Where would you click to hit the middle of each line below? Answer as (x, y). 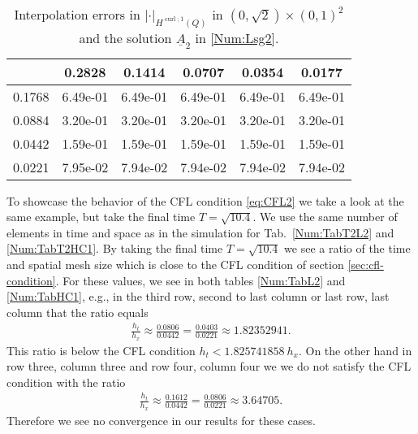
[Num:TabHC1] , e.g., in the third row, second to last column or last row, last (198, 296)
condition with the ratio (66, 382)
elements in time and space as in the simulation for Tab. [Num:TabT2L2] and (200, 232)
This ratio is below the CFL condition (101, 350)
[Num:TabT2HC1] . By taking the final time (115, 248)
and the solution (125, 37)
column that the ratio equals (78, 312)
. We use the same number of (325, 217)
